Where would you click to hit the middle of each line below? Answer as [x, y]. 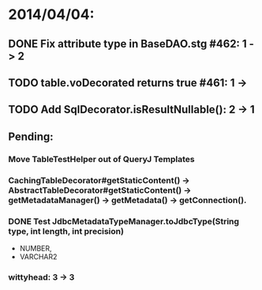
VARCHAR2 [38, 256]
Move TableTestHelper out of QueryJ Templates [101, 159]
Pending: [31, 136]
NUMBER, [36, 248]
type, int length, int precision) [66, 231]
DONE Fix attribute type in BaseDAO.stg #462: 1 [127, 44]
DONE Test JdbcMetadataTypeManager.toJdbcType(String [124, 221]
